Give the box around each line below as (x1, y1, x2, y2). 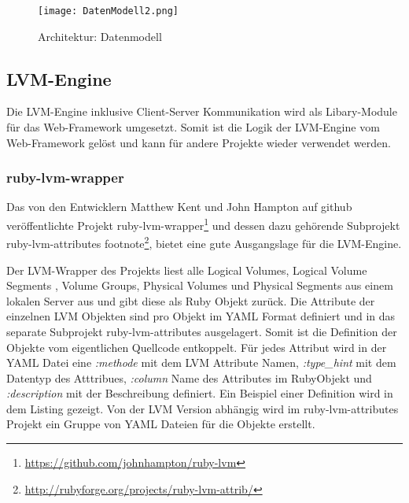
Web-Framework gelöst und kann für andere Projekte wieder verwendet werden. (6, 134, 391, 150)
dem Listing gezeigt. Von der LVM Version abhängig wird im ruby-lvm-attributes (6, 400, 399, 416)
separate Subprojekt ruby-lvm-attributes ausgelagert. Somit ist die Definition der (6, 323, 397, 339)
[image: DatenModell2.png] (38, 6, 179, 17)
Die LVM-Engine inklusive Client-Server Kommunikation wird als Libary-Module (6, 103, 397, 120)
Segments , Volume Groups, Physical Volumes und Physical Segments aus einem (6, 277, 393, 294)
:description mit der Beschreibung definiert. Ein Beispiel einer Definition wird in (6, 385, 393, 401)
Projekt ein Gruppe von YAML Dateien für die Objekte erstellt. (6, 416, 315, 432)
